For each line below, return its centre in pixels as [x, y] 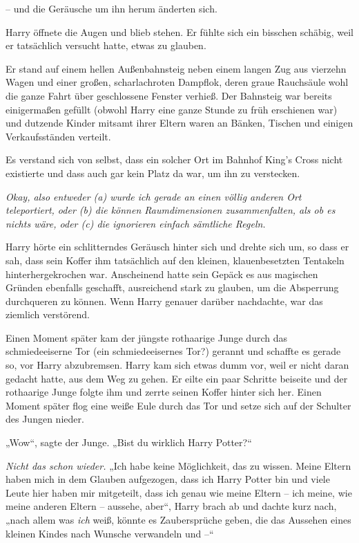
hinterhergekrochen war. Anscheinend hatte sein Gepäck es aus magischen [162, 274]
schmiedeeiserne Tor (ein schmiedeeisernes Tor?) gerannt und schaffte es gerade [173, 351]
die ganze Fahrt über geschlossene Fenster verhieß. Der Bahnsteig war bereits [169, 95]
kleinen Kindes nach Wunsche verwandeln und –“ [110, 533]
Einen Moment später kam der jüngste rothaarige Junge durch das [147, 337]
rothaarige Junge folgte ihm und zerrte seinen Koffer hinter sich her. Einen [164, 392]
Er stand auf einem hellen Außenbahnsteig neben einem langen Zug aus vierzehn [176, 68]
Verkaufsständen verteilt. [58, 136]
